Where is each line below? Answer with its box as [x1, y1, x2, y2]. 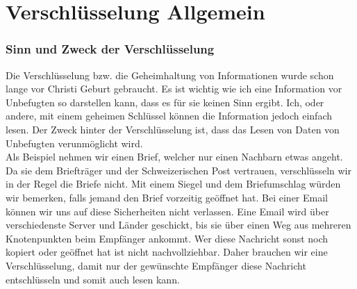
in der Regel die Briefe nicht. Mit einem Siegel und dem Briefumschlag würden [6, 176, 341, 191]
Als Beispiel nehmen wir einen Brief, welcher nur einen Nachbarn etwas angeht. [6, 149, 343, 164]
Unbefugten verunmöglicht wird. [6, 135, 143, 150]
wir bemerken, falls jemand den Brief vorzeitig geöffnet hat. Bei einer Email [6, 190, 329, 204]
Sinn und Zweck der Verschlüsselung [6, 40, 215, 58]
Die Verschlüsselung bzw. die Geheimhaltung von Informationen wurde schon [6, 67, 334, 82]
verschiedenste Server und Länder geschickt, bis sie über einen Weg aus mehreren [6, 217, 351, 232]
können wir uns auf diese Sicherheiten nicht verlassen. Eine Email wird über [6, 204, 329, 218]
